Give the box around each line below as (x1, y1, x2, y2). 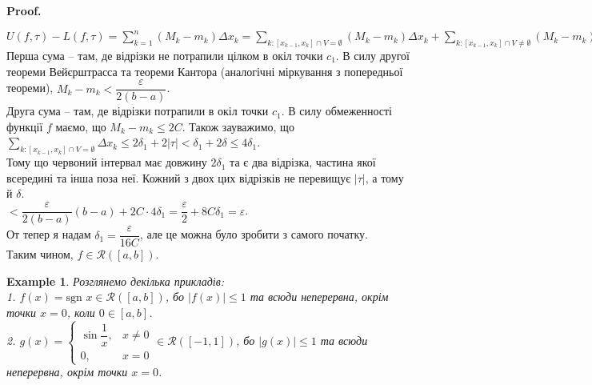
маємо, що (55, 118, 106, 134)
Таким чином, (6, 246, 74, 263)
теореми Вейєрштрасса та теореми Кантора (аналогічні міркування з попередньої (6, 62, 403, 79)
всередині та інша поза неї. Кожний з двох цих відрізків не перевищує (6, 169, 351, 186)
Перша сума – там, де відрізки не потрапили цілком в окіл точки (6, 46, 323, 63)
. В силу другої (335, 46, 410, 63)
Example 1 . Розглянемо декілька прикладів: (6, 272, 225, 289)
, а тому (365, 169, 404, 186)
